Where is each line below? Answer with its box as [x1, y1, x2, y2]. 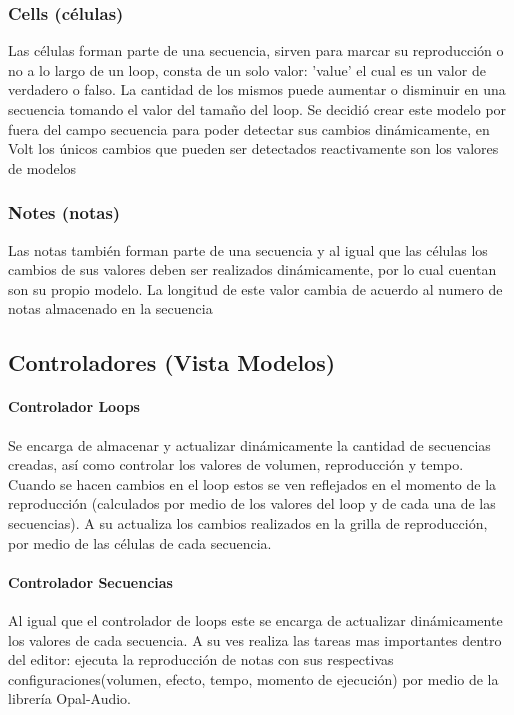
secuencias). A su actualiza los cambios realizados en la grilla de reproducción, [8, 512, 488, 533]
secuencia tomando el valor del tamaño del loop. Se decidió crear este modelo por [8, 99, 507, 119]
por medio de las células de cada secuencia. [8, 532, 272, 553]
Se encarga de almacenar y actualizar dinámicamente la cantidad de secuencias [8, 434, 491, 455]
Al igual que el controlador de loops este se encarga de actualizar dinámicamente [8, 609, 503, 630]
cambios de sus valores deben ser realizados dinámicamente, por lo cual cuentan [8, 259, 497, 280]
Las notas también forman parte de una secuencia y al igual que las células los [8, 239, 488, 260]
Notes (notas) [8, 200, 121, 225]
